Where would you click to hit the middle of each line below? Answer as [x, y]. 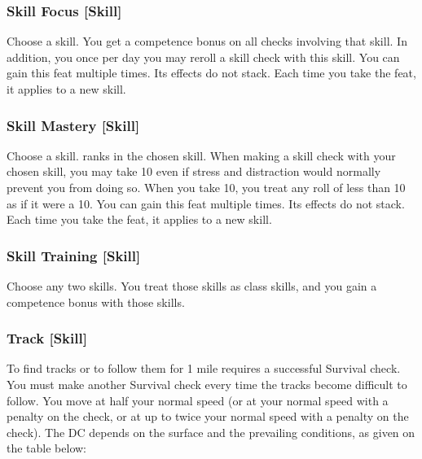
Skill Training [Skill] [74, 255]
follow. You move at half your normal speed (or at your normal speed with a [198, 400]
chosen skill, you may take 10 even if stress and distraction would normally [194, 171]
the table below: [46, 448]
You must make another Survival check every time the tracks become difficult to [207, 384]
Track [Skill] [47, 338]
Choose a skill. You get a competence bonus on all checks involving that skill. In [207, 41]
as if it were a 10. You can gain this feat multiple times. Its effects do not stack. [206, 203]
